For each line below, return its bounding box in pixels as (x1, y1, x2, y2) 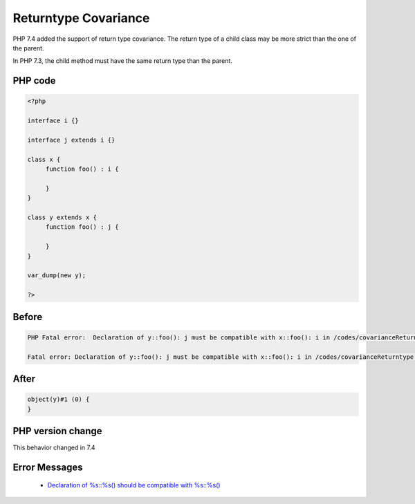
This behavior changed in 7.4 (12, 443, 96, 451)
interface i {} (27, 117, 79, 124)
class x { (27, 156, 61, 163)
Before (12, 311, 43, 323)
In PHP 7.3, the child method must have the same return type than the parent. (12, 57, 233, 65)
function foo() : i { (45, 165, 119, 173)
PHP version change (12, 425, 103, 437)
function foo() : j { (45, 223, 119, 231)
